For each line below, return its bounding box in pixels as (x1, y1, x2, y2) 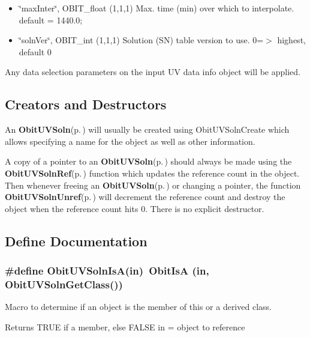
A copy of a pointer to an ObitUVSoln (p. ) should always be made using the (5, 155, 292, 168)
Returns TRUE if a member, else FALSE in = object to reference (5, 320, 245, 333)
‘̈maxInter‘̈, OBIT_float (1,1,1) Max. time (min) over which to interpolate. (19, 2, 294, 14)
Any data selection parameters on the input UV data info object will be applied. (5, 65, 300, 78)
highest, (277, 34, 306, 46)
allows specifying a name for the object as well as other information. (5, 135, 255, 147)
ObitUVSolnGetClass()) (5, 276, 123, 291)
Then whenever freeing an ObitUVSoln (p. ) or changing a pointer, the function (5, 178, 301, 191)
